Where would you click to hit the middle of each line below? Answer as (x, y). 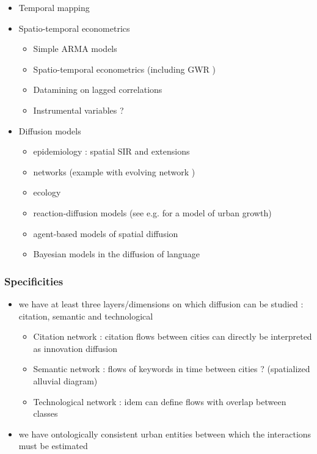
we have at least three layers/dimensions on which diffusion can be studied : (161, 303)
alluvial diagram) (65, 380)
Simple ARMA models (75, 49)
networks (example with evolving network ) (114, 171)
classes (46, 413)
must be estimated (53, 446)
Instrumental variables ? (78, 110)
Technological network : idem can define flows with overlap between (160, 401)
